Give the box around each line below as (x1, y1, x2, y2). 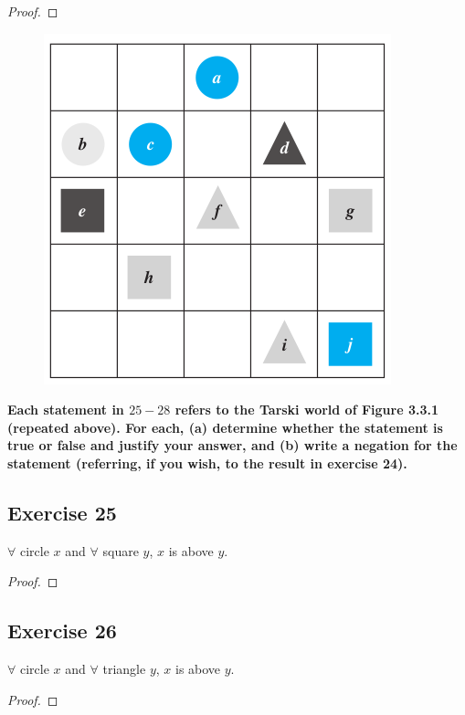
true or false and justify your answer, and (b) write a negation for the (7, 436, 458, 455)
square (102, 541, 139, 560)
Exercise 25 (7, 498, 117, 526)
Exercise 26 (7, 616, 117, 645)
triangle (102, 659, 146, 678)
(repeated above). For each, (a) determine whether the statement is (7, 417, 443, 436)
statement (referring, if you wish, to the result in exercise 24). (7, 453, 407, 472)
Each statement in (7, 400, 124, 419)
